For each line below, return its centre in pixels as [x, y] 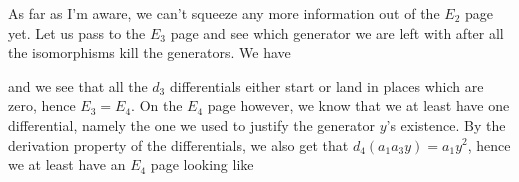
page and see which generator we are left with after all [337, 32]
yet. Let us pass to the [77, 32]
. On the [157, 105]
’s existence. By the [446, 124]
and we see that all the [78, 85]
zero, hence [42, 105]
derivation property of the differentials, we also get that [178, 144]
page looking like [202, 164]
